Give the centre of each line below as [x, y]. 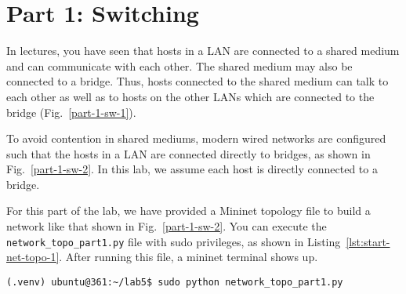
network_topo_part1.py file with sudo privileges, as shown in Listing [174, 241]
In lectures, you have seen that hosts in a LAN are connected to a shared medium [203, 51]
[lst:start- [368, 241]
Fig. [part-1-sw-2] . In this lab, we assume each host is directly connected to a [192, 169]
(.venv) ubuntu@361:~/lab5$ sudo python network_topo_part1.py [175, 282]
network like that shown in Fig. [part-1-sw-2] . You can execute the [167, 226]
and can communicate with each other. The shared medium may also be [179, 65]
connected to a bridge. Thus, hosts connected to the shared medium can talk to [198, 81]
